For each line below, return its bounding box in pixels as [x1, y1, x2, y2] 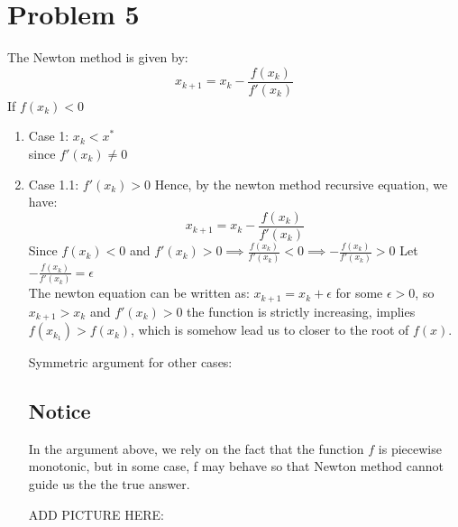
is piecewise [378, 439, 442, 458]
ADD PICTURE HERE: [28, 504, 164, 523]
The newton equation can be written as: [28, 283, 250, 302]
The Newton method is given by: [7, 48, 188, 67]
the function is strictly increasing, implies [187, 301, 416, 320]
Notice [28, 397, 91, 425]
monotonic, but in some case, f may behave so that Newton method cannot [28, 457, 444, 476]
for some [335, 283, 383, 302]
